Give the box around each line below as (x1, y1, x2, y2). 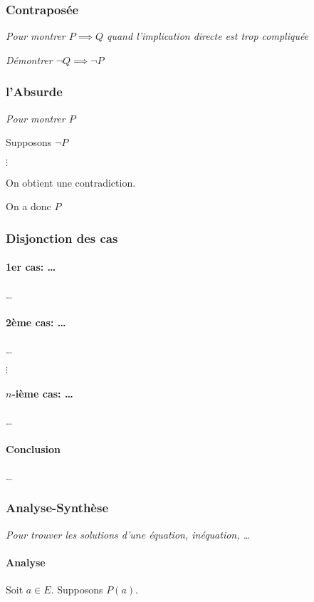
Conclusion (6, 441, 61, 456)
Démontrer (6, 52, 53, 67)
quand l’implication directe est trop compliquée (106, 28, 309, 43)
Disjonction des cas (6, 229, 118, 246)
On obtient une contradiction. (6, 175, 136, 190)
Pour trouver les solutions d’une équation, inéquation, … (6, 526, 251, 541)
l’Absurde (6, 83, 63, 100)
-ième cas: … (11, 386, 73, 401)
